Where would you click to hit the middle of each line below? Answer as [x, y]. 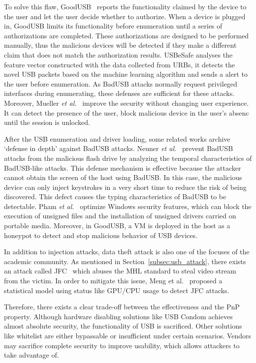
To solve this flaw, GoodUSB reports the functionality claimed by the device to [125, 6]
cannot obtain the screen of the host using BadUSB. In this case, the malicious [123, 177]
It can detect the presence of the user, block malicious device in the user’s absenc [127, 112]
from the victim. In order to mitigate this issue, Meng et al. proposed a [113, 281]
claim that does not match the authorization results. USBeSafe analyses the [118, 54]
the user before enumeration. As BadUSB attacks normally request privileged [121, 83]
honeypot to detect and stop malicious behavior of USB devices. [101, 235]
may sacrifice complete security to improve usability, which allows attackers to [122, 345]
